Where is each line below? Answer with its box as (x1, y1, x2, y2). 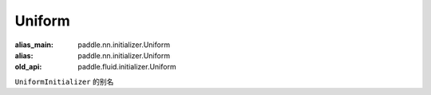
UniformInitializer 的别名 (14, 77, 114, 86)
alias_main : (14, 40, 53, 49)
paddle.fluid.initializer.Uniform (77, 62, 176, 72)
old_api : (14, 62, 42, 72)
